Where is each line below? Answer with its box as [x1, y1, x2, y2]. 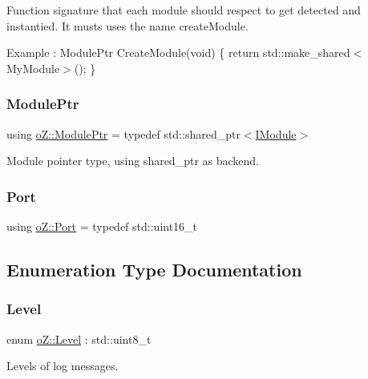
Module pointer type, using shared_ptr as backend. [6, 152, 259, 169]
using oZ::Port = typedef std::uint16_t [6, 218, 198, 234]
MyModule [6, 59, 60, 76]
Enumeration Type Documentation [6, 256, 302, 281]
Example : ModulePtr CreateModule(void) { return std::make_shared [6, 44, 350, 61]
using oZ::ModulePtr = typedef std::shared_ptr [6, 125, 241, 142]
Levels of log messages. [6, 357, 119, 374]
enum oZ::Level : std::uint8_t [6, 330, 152, 347]
